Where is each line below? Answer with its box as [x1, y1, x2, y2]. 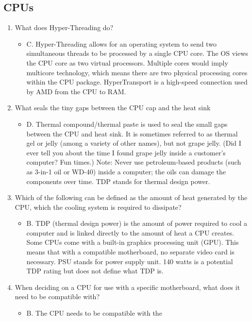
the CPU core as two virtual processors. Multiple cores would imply [26, 57, 228, 68]
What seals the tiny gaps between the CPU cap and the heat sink [15, 102, 211, 113]
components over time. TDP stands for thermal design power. [26, 176, 210, 186]
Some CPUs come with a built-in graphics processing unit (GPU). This [26, 237, 239, 247]
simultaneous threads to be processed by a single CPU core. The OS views [26, 48, 248, 58]
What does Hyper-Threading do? [15, 22, 114, 33]
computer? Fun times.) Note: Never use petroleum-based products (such [26, 157, 241, 167]
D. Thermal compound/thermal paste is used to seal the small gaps [26, 118, 228, 129]
